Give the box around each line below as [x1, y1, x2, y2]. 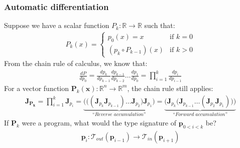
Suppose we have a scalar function [4, 20, 109, 30]
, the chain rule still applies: [127, 82, 213, 93]
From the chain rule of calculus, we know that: [4, 58, 148, 68]
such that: [144, 20, 175, 30]
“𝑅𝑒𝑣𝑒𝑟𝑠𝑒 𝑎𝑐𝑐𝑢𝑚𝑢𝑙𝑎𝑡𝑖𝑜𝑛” [92, 112, 146, 117]
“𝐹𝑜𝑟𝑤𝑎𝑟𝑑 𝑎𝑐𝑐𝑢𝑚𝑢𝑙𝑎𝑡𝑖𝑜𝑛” [173, 112, 228, 117]
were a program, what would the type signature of [22, 117, 177, 127]
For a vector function [4, 82, 69, 93]
